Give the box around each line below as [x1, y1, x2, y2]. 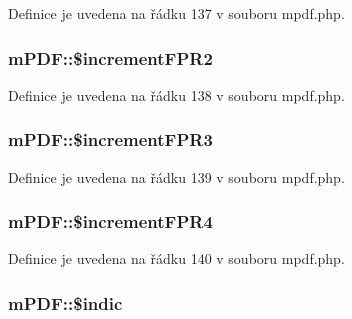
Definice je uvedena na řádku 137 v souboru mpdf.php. [8, 3, 345, 23]
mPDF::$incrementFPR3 [8, 127, 213, 152]
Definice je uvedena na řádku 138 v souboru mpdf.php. [8, 84, 345, 105]
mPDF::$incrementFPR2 [8, 45, 213, 70]
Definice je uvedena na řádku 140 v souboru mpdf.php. [8, 248, 345, 269]
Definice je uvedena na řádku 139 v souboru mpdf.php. [8, 166, 345, 187]
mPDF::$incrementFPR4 [8, 209, 213, 234]
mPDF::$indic [8, 290, 123, 315]
